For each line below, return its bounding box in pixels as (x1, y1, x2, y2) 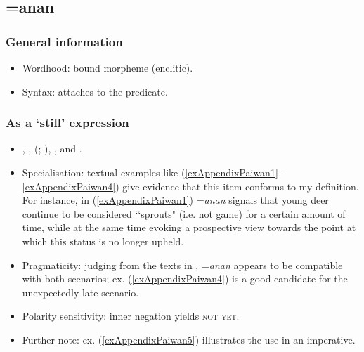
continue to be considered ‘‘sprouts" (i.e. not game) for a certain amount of (22, 206, 346, 221)
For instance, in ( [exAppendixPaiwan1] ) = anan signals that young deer (22, 193, 329, 207)
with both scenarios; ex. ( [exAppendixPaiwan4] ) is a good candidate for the (22, 271, 348, 286)
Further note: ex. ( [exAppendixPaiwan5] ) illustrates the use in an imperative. (22, 332, 356, 346)
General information (6, 32, 123, 50)
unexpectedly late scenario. (22, 285, 139, 299)
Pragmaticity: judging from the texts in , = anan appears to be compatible (22, 257, 343, 272)
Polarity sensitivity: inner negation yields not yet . (22, 308, 240, 323)
